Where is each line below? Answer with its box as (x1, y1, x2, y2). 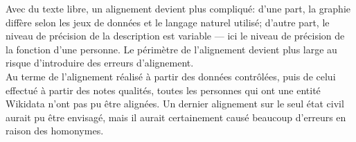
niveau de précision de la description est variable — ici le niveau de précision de (6, 28, 345, 43)
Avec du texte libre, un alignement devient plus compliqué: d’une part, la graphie (6, 1, 351, 15)
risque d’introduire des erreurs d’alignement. (6, 55, 194, 70)
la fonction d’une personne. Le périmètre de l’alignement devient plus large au (6, 42, 337, 56)
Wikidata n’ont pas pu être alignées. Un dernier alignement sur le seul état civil (6, 96, 344, 111)
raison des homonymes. (6, 123, 104, 138)
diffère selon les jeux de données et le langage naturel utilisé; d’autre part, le (6, 15, 330, 29)
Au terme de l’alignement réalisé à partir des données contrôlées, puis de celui (6, 69, 336, 83)
